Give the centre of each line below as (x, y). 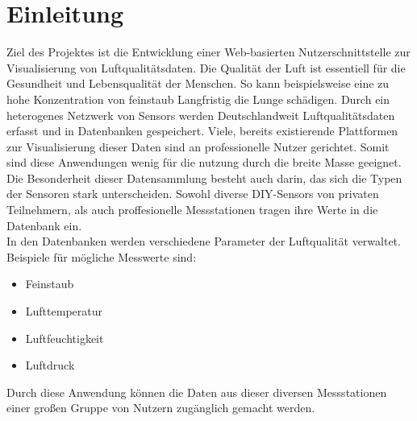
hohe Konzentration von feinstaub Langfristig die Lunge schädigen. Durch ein (198, 99)
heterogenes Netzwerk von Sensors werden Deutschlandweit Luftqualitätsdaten (201, 115)
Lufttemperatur (64, 311)
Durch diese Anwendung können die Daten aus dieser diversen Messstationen (197, 392)
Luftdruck (50, 365)
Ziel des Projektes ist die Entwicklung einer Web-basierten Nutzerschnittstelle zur (208, 52)
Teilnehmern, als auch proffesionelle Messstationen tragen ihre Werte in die (192, 210)
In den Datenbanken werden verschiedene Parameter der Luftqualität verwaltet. (204, 241)
